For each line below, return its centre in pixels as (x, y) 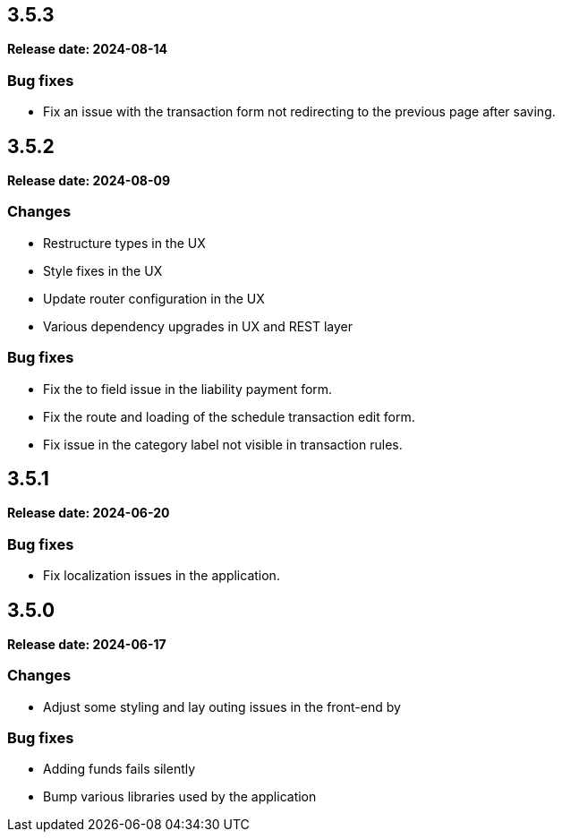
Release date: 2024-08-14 (88, 49)
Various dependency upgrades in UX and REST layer (198, 326)
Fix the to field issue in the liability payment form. (188, 389)
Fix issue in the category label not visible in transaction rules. (223, 444)
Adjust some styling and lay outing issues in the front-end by (222, 706)
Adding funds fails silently (119, 769)
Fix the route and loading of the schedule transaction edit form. (229, 416)
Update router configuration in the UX (154, 298)
